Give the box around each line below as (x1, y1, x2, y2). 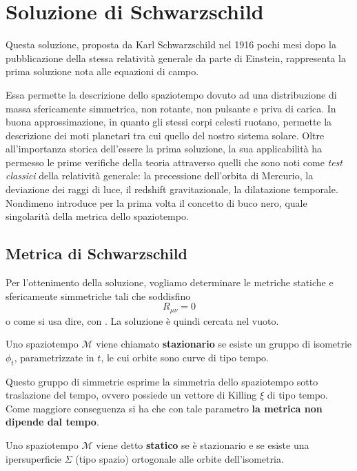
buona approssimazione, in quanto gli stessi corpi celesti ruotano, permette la (6, 114, 332, 129)
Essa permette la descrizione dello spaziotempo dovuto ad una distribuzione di (6, 87, 337, 101)
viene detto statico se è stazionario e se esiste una (96, 438, 309, 452)
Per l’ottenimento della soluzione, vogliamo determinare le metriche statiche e (6, 275, 334, 290)
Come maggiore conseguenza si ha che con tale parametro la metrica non (6, 401, 323, 415)
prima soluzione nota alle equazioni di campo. (6, 64, 199, 79)
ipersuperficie (6, 451, 62, 465)
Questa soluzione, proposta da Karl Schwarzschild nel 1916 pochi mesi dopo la (6, 37, 337, 52)
